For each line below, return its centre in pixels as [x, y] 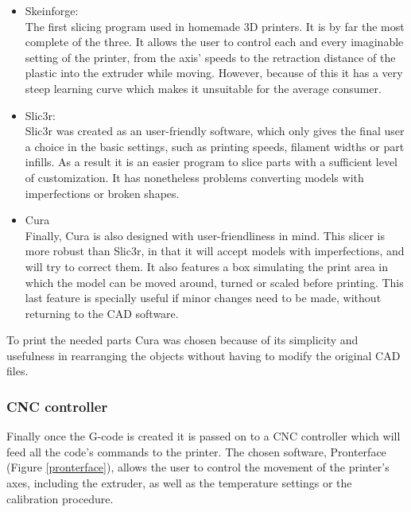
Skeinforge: [52, 10]
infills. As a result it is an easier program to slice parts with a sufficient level [211, 162]
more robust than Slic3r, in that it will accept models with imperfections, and [215, 251]
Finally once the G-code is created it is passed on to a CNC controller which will [204, 436]
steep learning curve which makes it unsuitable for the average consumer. [203, 88]
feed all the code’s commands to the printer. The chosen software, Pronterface [196, 451]
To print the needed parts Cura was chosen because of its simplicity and [182, 340]
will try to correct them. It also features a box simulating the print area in [207, 266]
